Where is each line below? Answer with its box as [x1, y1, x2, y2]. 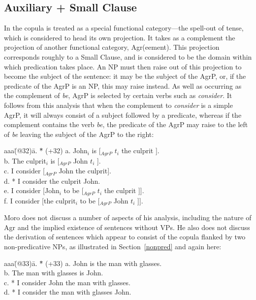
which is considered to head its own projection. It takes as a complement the [4, 32, 235, 42]
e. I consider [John [4, 185, 60, 196]
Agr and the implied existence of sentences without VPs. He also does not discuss [4, 222, 250, 232]
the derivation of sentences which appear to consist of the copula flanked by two [4, 232, 246, 242]
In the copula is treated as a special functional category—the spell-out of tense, [4, 23, 244, 33]
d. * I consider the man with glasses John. [4, 287, 131, 297]
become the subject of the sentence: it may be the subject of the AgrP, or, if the [4, 71, 246, 81]
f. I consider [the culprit [4, 195, 76, 205]
